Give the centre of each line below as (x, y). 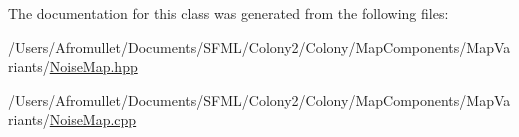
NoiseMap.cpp (93, 119)
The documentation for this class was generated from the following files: (228, 13)
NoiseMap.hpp (93, 66)
